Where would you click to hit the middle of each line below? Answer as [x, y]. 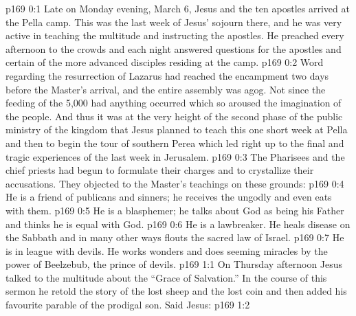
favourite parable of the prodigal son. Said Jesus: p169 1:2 [128, 305]
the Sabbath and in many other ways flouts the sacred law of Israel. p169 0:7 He [175, 237]
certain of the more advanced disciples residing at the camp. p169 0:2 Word [165, 62]
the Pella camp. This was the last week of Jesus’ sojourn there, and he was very [174, 22]
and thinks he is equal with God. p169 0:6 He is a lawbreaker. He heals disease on [178, 224]
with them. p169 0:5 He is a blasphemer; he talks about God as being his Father [175, 210]
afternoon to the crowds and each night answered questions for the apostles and [174, 48]
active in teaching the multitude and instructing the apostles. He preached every [175, 35]
